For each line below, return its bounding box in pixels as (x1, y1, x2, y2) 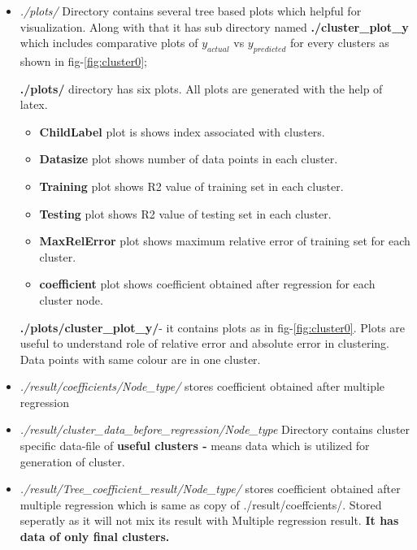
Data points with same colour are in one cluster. (20, 350, 261, 367)
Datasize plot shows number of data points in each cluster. (39, 150, 338, 167)
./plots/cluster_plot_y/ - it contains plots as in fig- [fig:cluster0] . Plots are (20, 318, 406, 336)
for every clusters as (290, 34, 389, 51)
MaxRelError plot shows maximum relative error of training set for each (39, 232, 410, 249)
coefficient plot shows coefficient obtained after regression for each (39, 275, 376, 292)
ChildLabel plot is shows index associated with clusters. (39, 123, 325, 140)
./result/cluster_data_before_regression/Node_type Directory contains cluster (20, 421, 410, 438)
